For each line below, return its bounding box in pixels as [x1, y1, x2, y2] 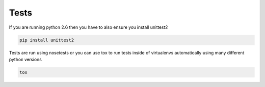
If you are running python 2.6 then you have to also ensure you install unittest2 [9, 24, 168, 30]
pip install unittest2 [19, 37, 74, 43]
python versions [9, 56, 42, 62]
